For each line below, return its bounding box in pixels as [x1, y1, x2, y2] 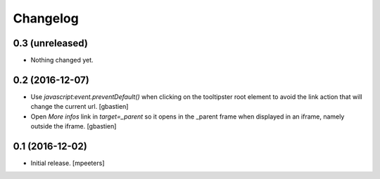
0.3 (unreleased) [13, 37, 88, 49]
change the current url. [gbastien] [30, 102, 129, 111]
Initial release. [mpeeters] [30, 159, 105, 168]
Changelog [13, 11, 79, 26]
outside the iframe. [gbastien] [30, 122, 117, 131]
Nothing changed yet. [30, 56, 94, 65]
